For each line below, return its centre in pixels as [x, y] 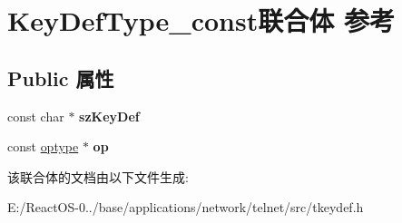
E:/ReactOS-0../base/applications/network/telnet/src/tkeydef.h [186, 207]
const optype [43, 146]
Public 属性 [61, 78]
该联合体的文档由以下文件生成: [98, 176]
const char [36, 116]
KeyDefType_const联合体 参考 [201, 20]
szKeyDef [109, 116]
